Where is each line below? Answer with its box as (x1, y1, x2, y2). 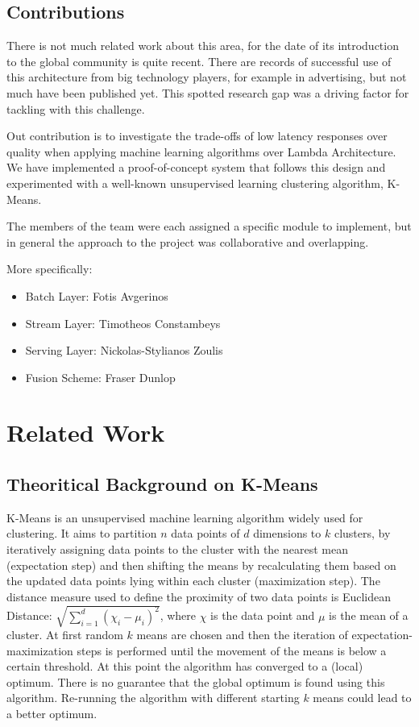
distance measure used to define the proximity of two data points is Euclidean (6, 588, 392, 604)
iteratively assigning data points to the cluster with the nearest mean (6, 541, 348, 558)
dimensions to (253, 525, 322, 542)
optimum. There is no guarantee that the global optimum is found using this (6, 673, 385, 690)
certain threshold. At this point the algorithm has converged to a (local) (6, 658, 363, 675)
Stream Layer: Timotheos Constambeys (25, 314, 221, 331)
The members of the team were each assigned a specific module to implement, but (6, 218, 412, 235)
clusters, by (334, 525, 391, 542)
